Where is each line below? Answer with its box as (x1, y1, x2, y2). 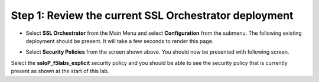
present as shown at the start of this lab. (11, 68, 109, 75)
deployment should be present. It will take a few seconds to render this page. (25, 37, 214, 44)
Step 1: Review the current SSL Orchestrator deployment (11, 9, 294, 22)
